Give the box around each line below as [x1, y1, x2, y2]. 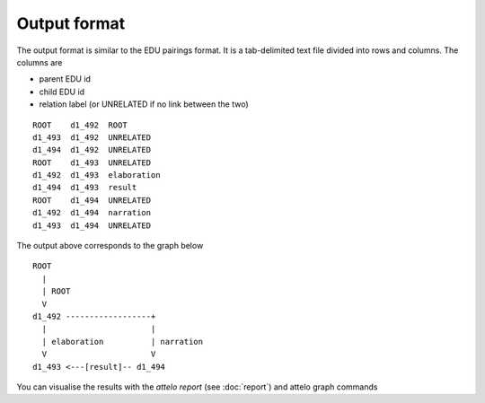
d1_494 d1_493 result [32, 182, 137, 193]
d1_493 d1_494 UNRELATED [32, 220, 152, 231]
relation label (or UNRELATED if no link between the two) [39, 99, 249, 110]
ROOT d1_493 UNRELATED [32, 157, 152, 168]
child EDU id [39, 86, 85, 97]
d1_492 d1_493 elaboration [32, 171, 161, 180]
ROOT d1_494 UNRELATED [32, 195, 152, 206]
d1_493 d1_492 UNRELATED [32, 132, 152, 143]
